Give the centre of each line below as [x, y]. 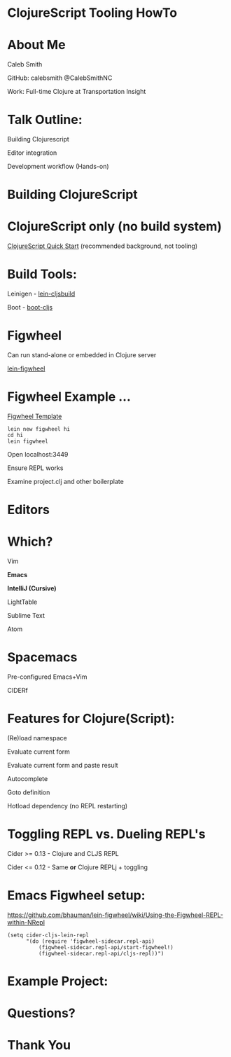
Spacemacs [42, 657]
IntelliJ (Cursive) [32, 588]
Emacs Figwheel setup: [76, 896]
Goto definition [29, 792]
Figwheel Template [35, 416]
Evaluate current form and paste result [63, 765]
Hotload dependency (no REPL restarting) [68, 806]
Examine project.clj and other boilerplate [65, 482]
